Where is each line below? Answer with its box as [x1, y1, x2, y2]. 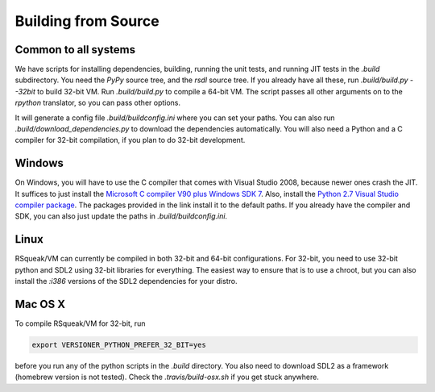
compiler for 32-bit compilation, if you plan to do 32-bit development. [14, 136, 246, 145]
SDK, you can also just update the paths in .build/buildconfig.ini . [14, 211, 228, 221]
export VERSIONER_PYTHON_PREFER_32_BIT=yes [31, 340, 207, 350]
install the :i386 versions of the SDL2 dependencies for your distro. [14, 277, 238, 286]
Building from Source [14, 12, 160, 30]
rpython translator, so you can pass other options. [14, 98, 181, 108]
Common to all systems [14, 43, 136, 56]
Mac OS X [14, 297, 66, 311]
